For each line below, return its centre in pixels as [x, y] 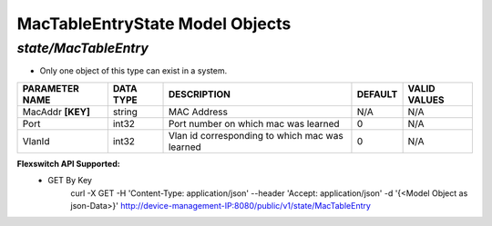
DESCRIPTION [200, 93]
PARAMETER [51, 88]
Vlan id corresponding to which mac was [256, 135]
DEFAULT [377, 93]
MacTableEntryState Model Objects [154, 24]
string [125, 112]
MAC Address [198, 112]
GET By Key [70, 181]
